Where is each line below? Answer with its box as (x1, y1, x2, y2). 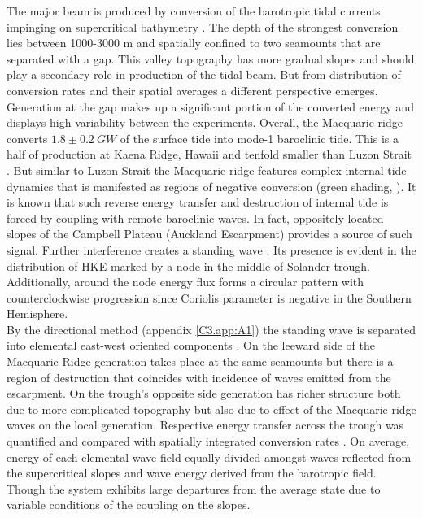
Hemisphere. (7, 305, 68, 322)
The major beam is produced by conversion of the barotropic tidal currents (7, 2, 381, 19)
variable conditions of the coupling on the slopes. (7, 496, 251, 513)
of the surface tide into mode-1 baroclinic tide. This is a (120, 129, 399, 146)
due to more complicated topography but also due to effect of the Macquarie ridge (7, 400, 416, 417)
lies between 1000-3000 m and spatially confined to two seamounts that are (7, 34, 381, 51)
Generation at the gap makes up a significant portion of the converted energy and (7, 98, 414, 115)
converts (7, 129, 48, 146)
